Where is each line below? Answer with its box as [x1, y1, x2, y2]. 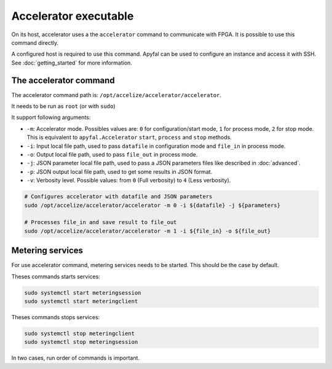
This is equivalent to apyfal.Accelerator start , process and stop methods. [26, 134, 232, 141]
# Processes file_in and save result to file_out [24, 219, 177, 226]
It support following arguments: [11, 114, 91, 121]
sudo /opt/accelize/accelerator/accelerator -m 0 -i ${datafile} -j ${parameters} [24, 201, 281, 209]
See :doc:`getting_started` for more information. [11, 59, 132, 66]
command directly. [11, 39, 59, 46]
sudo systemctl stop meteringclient [24, 330, 135, 337]
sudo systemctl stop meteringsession [24, 338, 138, 346]
